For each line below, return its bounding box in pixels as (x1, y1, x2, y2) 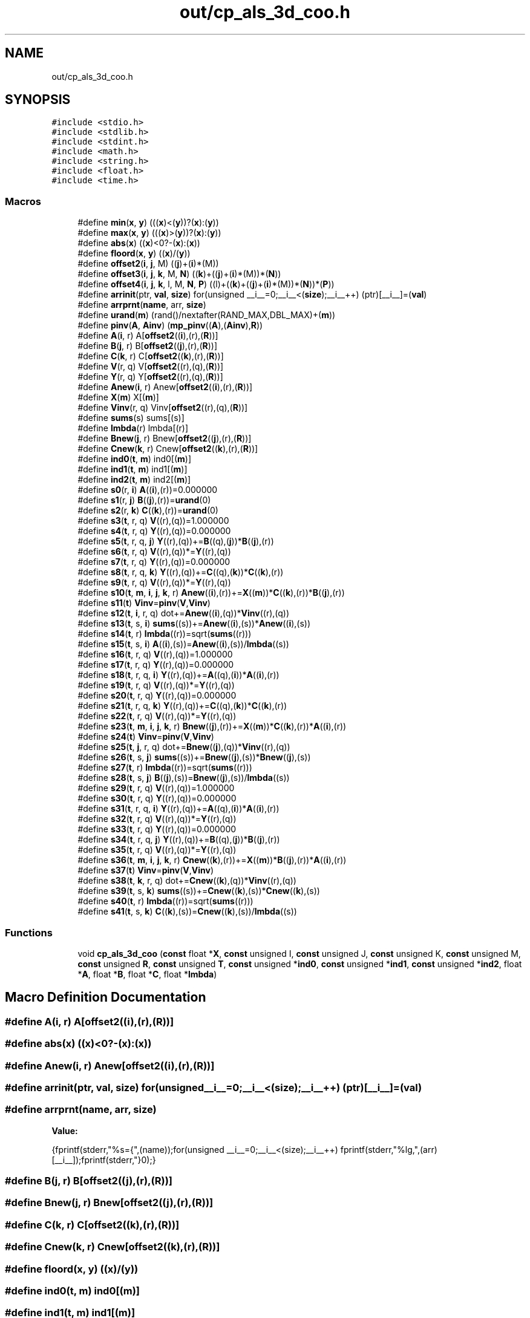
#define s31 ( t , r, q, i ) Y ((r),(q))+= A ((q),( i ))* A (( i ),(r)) (77, 803, 280, 814)
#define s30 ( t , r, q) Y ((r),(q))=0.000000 (77, 793, 237, 804)
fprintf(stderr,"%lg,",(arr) (340, 1144, 437, 1155)
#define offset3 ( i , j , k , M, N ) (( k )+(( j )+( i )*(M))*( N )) (77, 269, 281, 279)
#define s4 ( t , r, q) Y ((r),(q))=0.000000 (77, 526, 231, 537)
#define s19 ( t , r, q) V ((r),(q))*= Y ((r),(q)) (77, 680, 235, 691)
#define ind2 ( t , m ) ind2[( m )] (77, 474, 191, 485)
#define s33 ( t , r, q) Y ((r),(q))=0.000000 (77, 824, 237, 835)
